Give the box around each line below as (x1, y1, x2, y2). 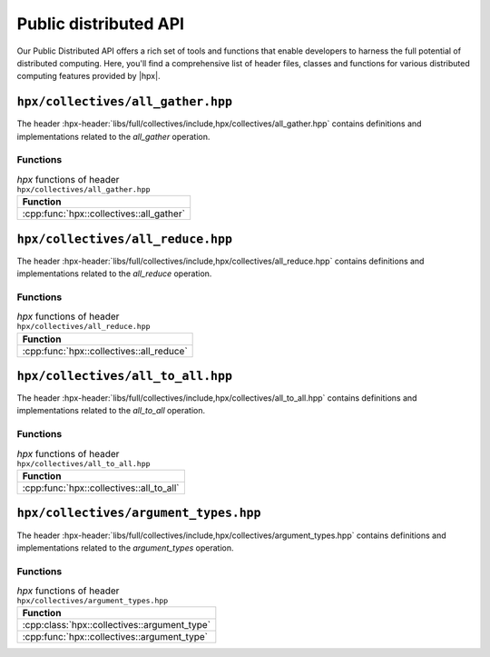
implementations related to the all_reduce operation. (16, 268, 212, 279)
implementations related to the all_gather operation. (16, 131, 211, 142)
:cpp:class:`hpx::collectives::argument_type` (22, 619, 211, 632)
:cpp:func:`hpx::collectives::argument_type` (22, 631, 209, 643)
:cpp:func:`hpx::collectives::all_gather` (22, 207, 186, 220)
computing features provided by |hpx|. (16, 71, 161, 82)
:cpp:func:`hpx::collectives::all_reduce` (22, 344, 188, 357)
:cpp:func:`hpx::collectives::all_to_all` (22, 482, 180, 494)
